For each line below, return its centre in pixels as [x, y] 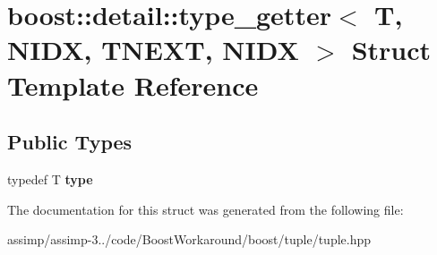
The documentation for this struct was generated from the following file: [206, 209]
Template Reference [133, 85]
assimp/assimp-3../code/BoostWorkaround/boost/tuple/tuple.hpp [189, 239]
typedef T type [50, 178]
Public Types [70, 142]
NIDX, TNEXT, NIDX [153, 50]
